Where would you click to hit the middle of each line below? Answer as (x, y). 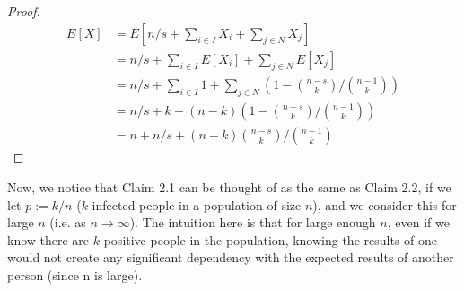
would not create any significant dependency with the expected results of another (231, 257)
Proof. (24, 11)
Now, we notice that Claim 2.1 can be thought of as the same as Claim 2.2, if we (229, 186)
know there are (48, 239)
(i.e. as (68, 222)
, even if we (418, 222)
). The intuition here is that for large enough (253, 222)
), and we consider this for (385, 204)
